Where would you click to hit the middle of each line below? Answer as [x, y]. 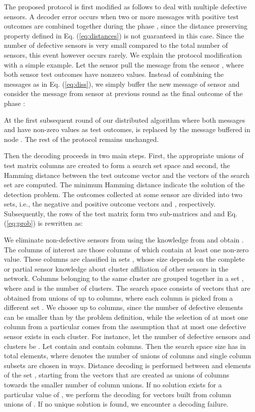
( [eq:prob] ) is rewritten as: [44, 223]
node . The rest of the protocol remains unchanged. [81, 139]
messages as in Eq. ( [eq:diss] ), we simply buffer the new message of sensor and [122, 84]
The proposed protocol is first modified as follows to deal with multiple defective [126, 6]
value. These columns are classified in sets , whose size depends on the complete [125, 259]
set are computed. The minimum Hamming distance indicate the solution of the [125, 185]
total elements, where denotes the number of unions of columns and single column [128, 356]
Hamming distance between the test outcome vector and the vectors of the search [127, 175]
